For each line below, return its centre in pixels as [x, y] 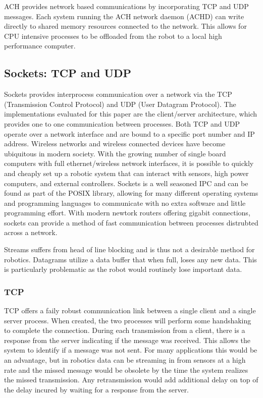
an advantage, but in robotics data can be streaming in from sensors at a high [125, 360]
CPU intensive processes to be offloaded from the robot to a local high [113, 36]
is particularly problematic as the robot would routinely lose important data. [123, 269]
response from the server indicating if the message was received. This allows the [127, 340]
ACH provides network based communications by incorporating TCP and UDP [126, 6]
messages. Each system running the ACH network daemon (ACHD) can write [124, 16]
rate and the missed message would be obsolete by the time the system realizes [126, 369]
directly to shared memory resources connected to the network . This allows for [125, 26]
